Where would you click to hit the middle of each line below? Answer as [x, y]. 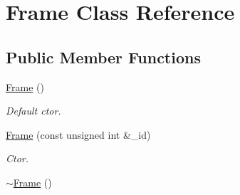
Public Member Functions [103, 57]
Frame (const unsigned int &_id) [78, 134]
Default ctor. [33, 111]
